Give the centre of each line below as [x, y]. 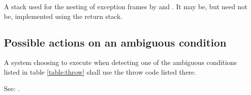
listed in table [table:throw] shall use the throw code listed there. [100, 71]
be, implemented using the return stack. [63, 16]
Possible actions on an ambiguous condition [115, 42]
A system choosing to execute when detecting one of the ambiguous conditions [120, 62]
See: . [12, 88]
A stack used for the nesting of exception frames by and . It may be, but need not [126, 6]
